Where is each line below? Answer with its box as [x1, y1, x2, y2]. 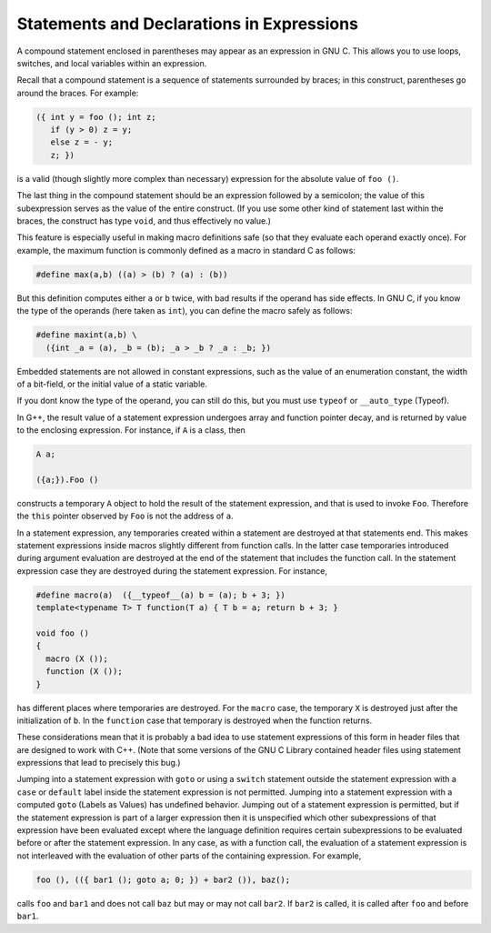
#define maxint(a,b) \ [35, 330, 137, 340]
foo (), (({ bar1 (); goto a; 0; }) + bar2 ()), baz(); [35, 874, 291, 885]
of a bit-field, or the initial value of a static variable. [16, 378, 208, 389]
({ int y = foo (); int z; [35, 112, 156, 122]
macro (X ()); [45, 653, 109, 664]
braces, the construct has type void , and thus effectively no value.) [16, 216, 272, 226]
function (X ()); [45, 667, 123, 677]
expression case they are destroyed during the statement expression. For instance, [16, 565, 327, 577]
